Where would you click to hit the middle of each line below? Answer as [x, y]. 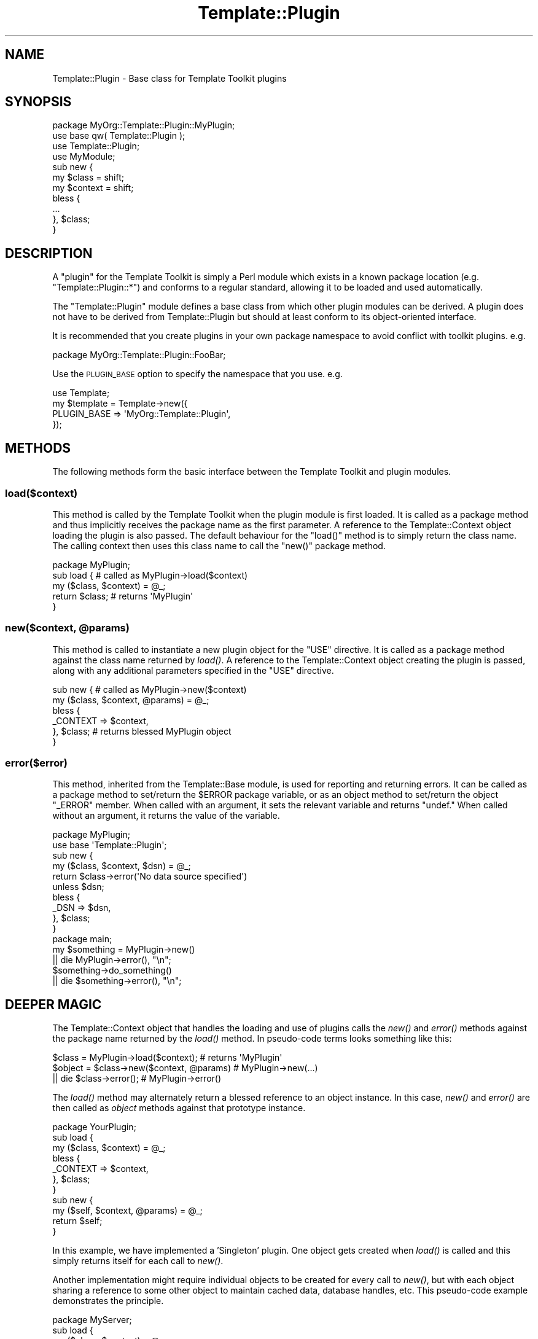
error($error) [37, 763]
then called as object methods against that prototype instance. [179, 1108]
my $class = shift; [88, 178]
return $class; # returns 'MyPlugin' [123, 596]
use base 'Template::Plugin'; [110, 845]
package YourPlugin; [94, 1127]
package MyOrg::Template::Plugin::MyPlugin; [144, 125]
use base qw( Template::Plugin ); [119, 136]
